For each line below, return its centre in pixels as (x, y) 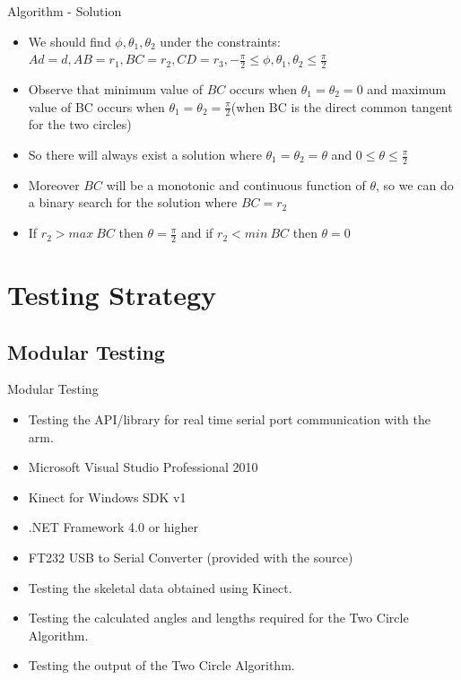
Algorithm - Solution (65, 11)
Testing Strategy (112, 295)
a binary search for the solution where (133, 202)
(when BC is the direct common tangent (342, 106)
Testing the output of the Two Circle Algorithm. (161, 665)
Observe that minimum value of (115, 89)
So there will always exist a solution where (145, 155)
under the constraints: (220, 41)
